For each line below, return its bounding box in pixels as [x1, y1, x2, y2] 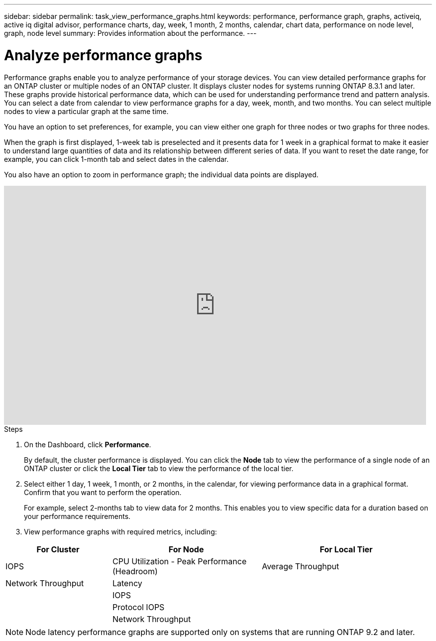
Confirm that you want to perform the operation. [24, 488, 182, 497]
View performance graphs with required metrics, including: [24, 527, 217, 536]
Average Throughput [262, 561, 339, 571]
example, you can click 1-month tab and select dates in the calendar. [4, 154, 229, 163]
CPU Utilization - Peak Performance [112, 556, 247, 566]
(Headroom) [112, 566, 158, 576]
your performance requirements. [24, 512, 131, 520]
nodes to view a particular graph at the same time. [4, 107, 169, 116]
